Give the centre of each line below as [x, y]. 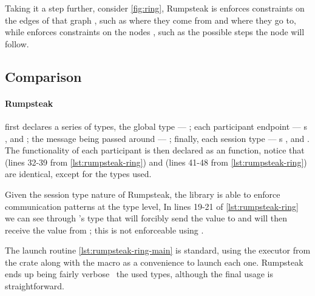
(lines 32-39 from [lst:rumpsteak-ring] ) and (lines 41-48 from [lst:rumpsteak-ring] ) [156, 162]
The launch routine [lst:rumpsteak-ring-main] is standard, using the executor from [158, 250]
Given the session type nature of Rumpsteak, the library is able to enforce [143, 194]
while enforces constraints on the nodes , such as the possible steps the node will [155, 32]
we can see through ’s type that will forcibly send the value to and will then [146, 218]
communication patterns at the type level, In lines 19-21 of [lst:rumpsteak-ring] [152, 206]
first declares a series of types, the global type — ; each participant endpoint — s [156, 126]
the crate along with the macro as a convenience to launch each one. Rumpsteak [154, 262]
